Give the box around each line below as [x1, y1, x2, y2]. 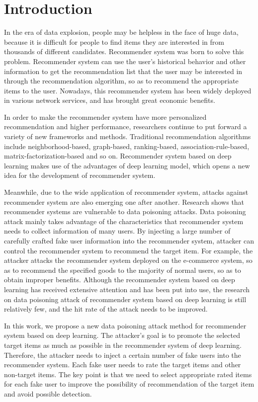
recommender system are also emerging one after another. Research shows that [4, 196, 245, 207]
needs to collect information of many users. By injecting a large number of [4, 226, 231, 236]
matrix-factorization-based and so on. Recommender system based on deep [4, 151, 232, 161]
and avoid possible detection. [4, 388, 92, 399]
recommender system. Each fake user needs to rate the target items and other [4, 359, 241, 370]
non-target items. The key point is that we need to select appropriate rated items [4, 369, 252, 379]
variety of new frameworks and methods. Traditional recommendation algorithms [4, 131, 251, 142]
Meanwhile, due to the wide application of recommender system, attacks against [4, 187, 249, 197]
